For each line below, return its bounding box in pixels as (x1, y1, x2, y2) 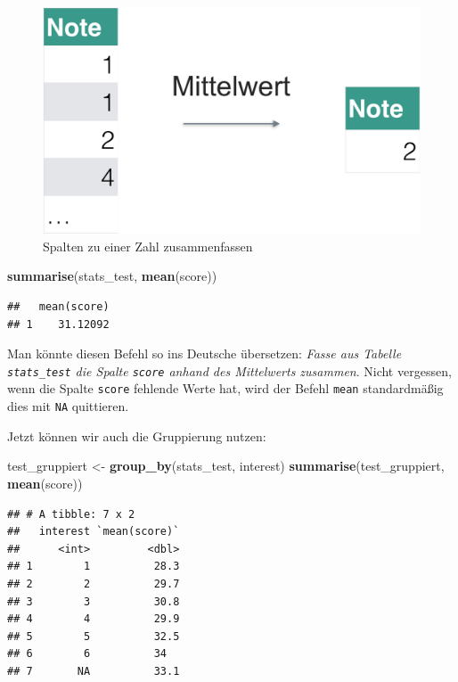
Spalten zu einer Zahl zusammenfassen (43, 236, 253, 255)
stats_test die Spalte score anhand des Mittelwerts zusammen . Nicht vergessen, (7, 361, 452, 380)
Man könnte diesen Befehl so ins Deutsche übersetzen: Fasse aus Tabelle (7, 344, 402, 363)
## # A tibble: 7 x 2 (7, 507, 135, 521)
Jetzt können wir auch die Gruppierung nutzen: (7, 426, 266, 445)
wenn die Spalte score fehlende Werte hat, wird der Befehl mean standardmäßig (7, 379, 444, 398)
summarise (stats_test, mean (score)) (7, 267, 217, 285)
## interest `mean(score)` (7, 525, 180, 538)
